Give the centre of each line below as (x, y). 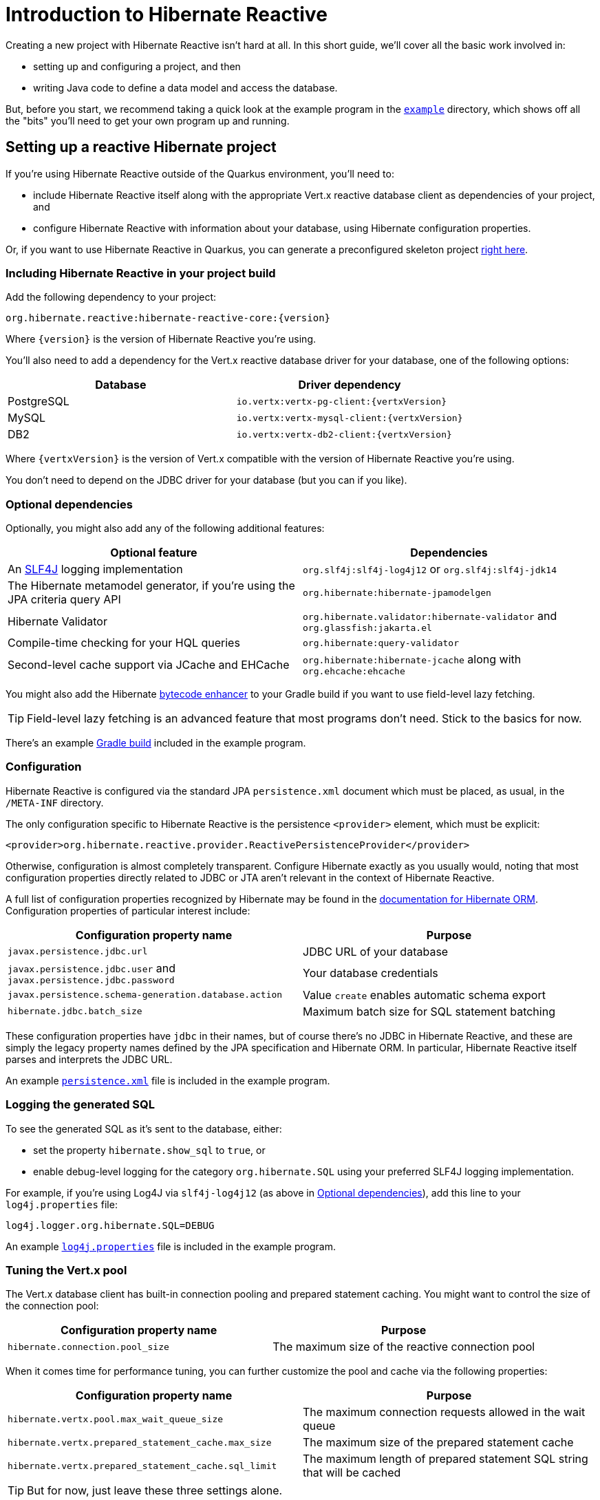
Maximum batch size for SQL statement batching (429, 1011)
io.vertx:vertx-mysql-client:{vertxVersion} (350, 418)
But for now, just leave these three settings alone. (155, 1491)
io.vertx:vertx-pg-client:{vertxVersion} (341, 401)
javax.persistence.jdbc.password (91, 980)
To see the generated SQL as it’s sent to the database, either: (144, 1128)
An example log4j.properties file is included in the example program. (171, 1246)
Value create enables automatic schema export (424, 995)
